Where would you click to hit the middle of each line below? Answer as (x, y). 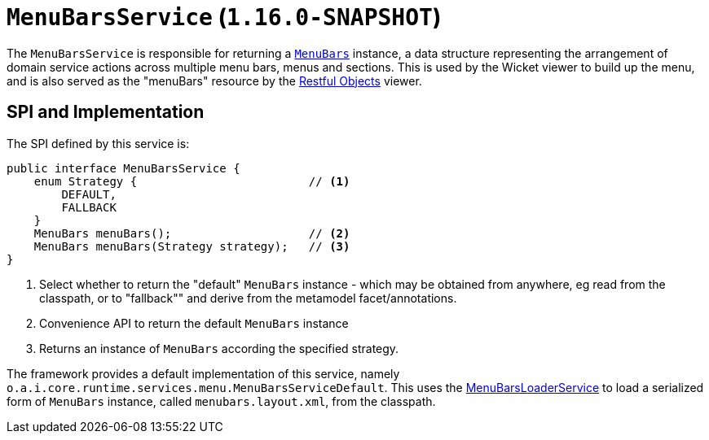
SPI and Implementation (106, 112)
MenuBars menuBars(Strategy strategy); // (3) (192, 246)
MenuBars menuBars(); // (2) (192, 233)
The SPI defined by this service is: (98, 143)
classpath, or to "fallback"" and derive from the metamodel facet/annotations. (248, 298)
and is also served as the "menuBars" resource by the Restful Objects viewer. (214, 81)
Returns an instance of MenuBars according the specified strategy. (219, 348)
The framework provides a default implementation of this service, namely (203, 373)
